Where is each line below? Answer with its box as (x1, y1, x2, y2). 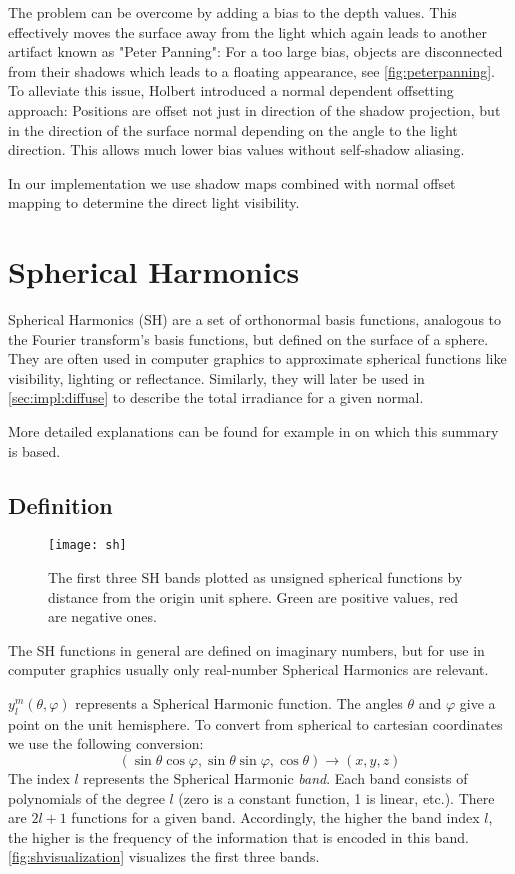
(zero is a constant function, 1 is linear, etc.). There (178, 787, 495, 808)
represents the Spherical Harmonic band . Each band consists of (83, 768, 468, 789)
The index (8, 768, 70, 789)
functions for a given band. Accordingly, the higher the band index (71, 807, 480, 828)
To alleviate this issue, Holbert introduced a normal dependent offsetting (8, 80, 454, 101)
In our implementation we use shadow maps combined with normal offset (8, 172, 456, 193)
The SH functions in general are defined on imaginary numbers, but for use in (8, 639, 485, 660)
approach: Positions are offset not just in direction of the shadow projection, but (8, 99, 501, 120)
